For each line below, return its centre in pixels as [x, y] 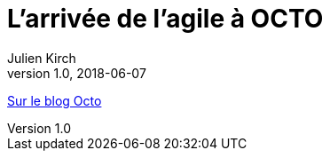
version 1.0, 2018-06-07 [77, 73]
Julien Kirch [42, 58]
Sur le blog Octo [55, 100]
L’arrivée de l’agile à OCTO [165, 19]
